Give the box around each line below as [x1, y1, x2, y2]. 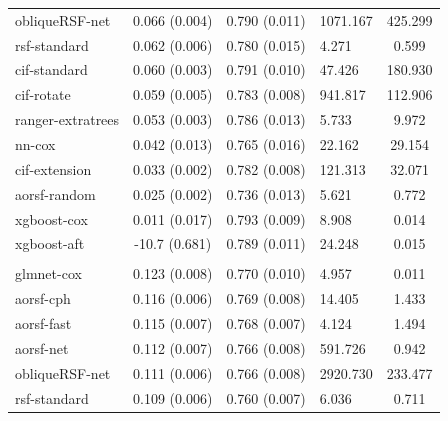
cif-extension [15, 158, 92, 179]
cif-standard [15, 59, 88, 80]
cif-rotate [15, 84, 71, 105]
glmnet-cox [15, 263, 82, 284]
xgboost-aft [15, 233, 85, 254]
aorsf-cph [15, 288, 71, 309]
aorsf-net [15, 337, 69, 358]
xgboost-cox [15, 208, 88, 229]
